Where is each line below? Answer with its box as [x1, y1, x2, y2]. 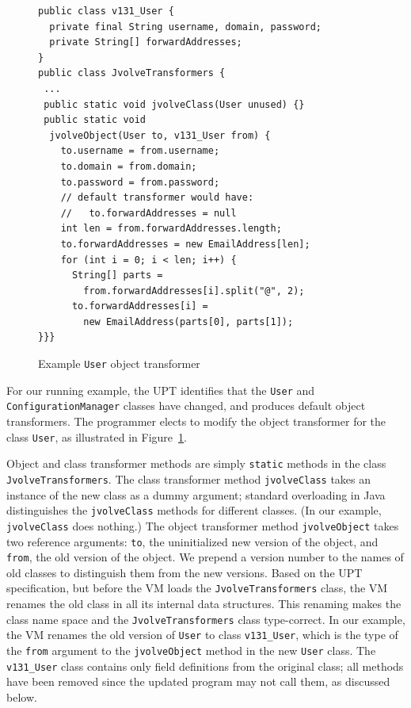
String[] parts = [71, 270, 163, 281]
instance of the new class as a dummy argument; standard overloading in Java [6, 486, 386, 503]
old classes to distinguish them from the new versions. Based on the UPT [6, 564, 363, 580]
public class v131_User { [38, 6, 174, 17]
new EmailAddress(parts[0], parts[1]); [83, 316, 294, 327]
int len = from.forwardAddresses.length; [60, 223, 282, 235]
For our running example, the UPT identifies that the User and [6, 381, 315, 398]
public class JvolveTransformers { [38, 67, 226, 79]
